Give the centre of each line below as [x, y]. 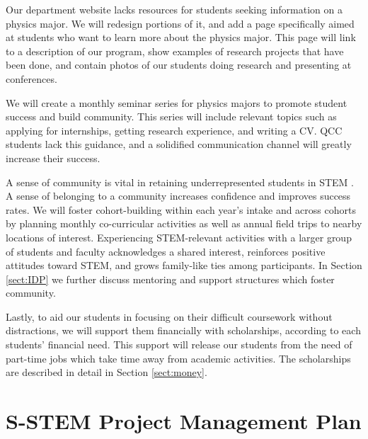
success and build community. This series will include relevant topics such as [171, 116]
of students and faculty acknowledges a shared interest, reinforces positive [166, 251]
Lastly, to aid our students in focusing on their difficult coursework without [169, 316]
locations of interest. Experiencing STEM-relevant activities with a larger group [179, 237]
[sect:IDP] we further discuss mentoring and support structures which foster [170, 279]
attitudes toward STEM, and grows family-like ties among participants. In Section [184, 265]
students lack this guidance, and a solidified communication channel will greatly [179, 144]
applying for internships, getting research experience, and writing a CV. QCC [174, 130]
